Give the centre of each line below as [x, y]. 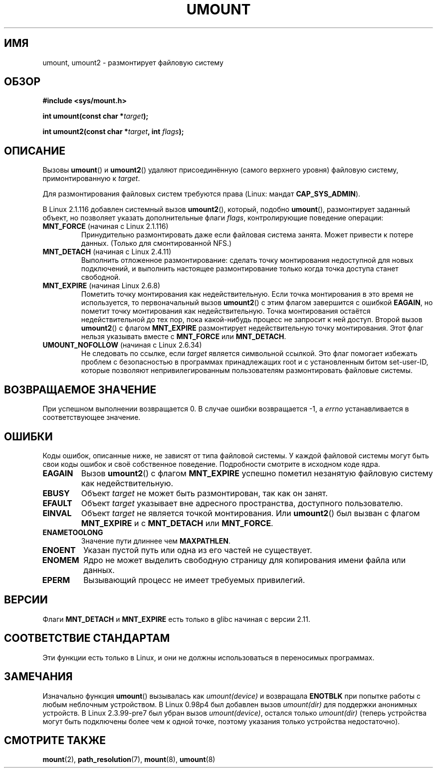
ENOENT [59, 550]
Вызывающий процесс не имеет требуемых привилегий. [194, 580]
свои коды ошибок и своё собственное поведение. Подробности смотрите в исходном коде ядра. [211, 464]
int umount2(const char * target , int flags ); [113, 132]
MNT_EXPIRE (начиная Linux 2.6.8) [101, 286]
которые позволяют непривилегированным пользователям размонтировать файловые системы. [247, 371]
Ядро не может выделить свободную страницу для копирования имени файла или [245, 560]
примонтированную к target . [91, 179]
